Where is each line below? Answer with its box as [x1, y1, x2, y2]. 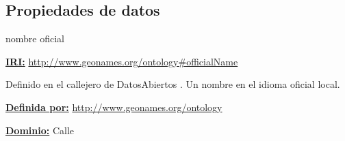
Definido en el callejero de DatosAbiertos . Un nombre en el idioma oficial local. [5, 77, 340, 91]
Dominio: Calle [5, 123, 74, 137]
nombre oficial [5, 31, 64, 46]
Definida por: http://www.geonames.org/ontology [5, 99, 222, 114]
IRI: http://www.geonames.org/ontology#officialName [5, 54, 238, 68]
